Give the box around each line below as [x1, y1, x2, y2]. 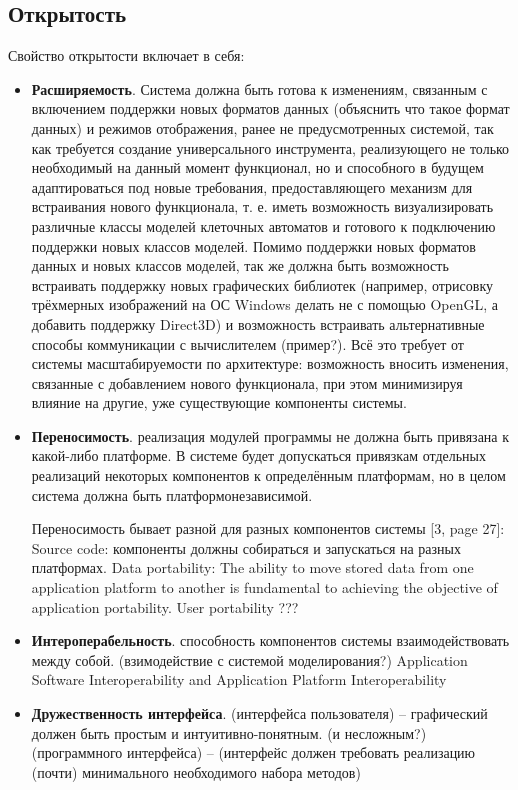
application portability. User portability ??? [31, 596, 299, 617]
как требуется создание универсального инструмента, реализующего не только [31, 137, 510, 158]
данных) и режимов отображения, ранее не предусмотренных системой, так [31, 117, 494, 138]
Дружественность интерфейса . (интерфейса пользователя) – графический [31, 703, 488, 724]
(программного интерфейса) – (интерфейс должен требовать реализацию [31, 742, 476, 763]
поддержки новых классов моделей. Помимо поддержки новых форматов [31, 235, 476, 256]
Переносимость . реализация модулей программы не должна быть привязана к [31, 425, 510, 446]
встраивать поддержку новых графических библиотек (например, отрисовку [31, 274, 494, 295]
